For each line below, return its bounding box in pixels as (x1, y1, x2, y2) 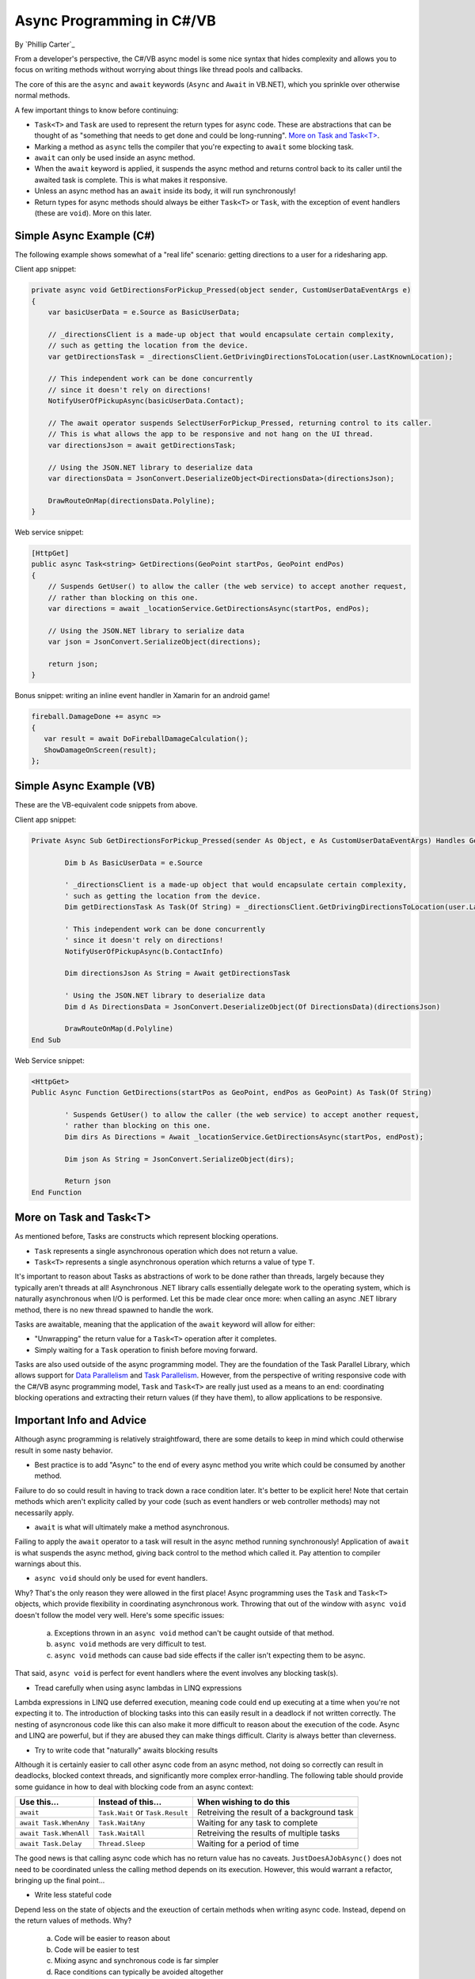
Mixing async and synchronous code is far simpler (54, 1956, 219, 1966)
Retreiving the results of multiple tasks (196, 1828, 340, 1839)
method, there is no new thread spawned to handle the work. (14, 1305, 214, 1314)
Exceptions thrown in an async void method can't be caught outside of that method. (54, 1628, 335, 1638)
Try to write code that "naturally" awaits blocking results (34, 1745, 218, 1755)
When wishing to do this (196, 1797, 291, 1808)
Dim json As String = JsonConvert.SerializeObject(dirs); (64, 1154, 294, 1164)
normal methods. (14, 91, 70, 101)
